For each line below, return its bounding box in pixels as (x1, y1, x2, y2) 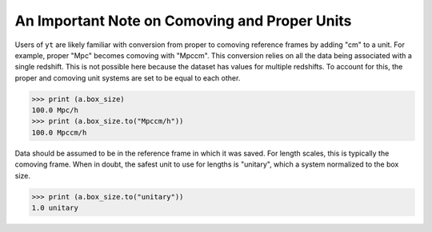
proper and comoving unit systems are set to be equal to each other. (14, 73, 241, 83)
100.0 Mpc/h (31, 106, 79, 115)
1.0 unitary (31, 203, 79, 213)
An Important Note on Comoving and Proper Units (14, 12, 352, 29)
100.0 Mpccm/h (31, 128, 87, 137)
